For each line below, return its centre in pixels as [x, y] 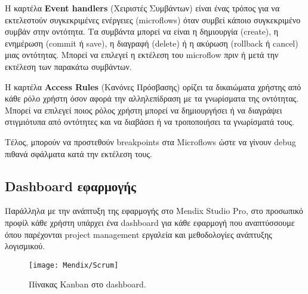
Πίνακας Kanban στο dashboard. [87, 284]
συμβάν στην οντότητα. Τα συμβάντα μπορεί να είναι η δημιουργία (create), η [142, 31]
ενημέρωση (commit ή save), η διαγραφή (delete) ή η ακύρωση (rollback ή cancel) [152, 43]
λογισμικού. [25, 246]
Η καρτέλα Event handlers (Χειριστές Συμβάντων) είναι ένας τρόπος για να [142, 8]
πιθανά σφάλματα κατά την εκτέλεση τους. [78, 153]
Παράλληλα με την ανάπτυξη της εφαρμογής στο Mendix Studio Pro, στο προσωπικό [154, 211]
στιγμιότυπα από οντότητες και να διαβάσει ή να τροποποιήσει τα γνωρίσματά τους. [150, 122]
